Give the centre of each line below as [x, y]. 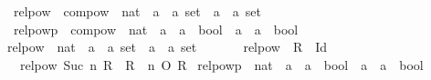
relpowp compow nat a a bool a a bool [156, 29]
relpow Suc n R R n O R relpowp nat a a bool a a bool [221, 64]
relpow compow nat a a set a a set [137, 11]
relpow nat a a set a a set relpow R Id [167, 47]
